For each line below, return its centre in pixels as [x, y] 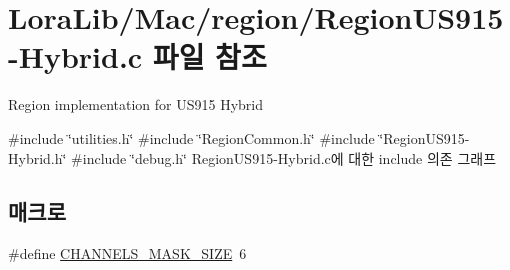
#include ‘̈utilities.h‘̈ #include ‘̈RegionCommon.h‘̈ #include [191, 137]
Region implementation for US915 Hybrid [136, 104]
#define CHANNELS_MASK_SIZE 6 [127, 253]
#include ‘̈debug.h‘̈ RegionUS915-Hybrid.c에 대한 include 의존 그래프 [284, 157]
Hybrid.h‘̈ [37, 157]
